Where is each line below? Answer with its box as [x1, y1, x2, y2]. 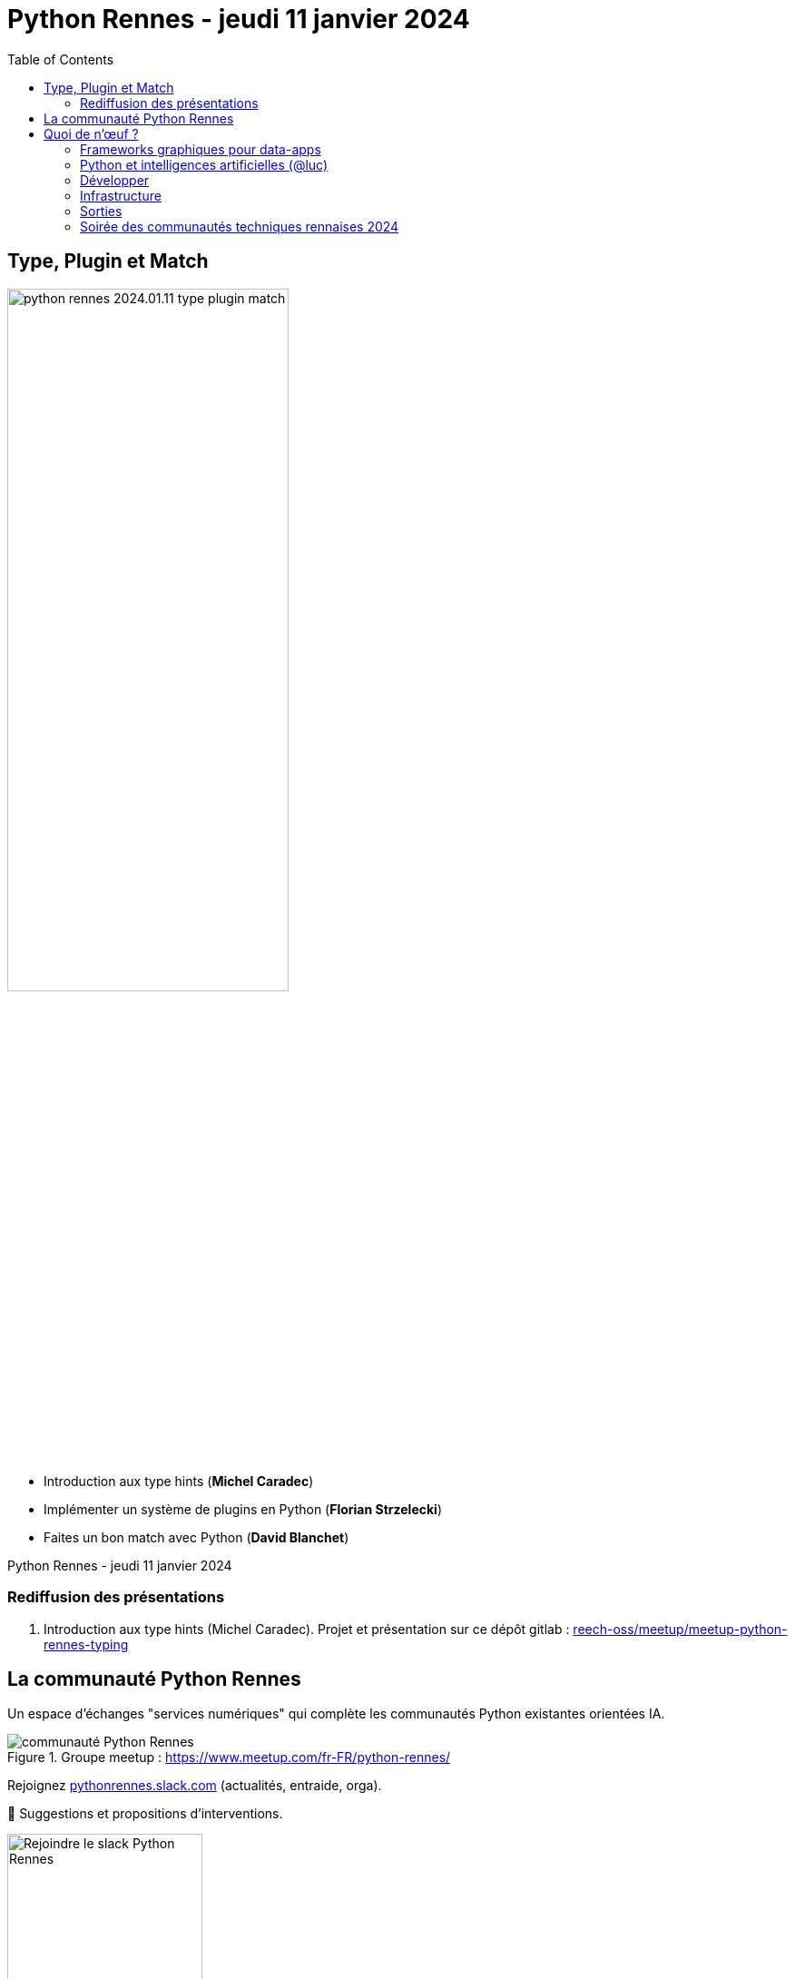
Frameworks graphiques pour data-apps [80, 141, 321, 157]
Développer [80, 172, 150, 188]
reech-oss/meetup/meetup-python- [573, 1620, 788, 1637]
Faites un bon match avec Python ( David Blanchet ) [44, 1529, 349, 1545]
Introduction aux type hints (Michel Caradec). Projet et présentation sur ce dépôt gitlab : [44, 1620, 570, 1637]
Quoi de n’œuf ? [44, 125, 139, 142]
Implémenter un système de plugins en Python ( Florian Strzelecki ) [44, 1501, 442, 1517]
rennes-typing [44, 1636, 129, 1652]
